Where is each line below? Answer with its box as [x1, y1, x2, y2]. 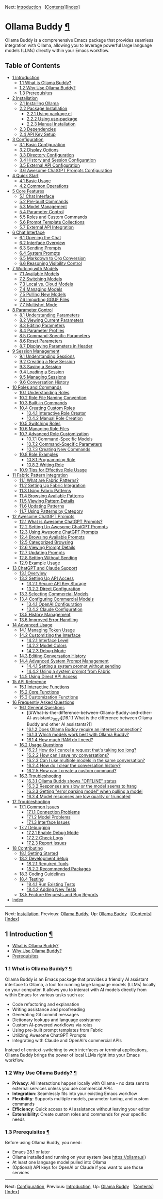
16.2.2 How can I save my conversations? [26, 752, 109, 758]
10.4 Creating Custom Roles [19, 405, 75, 411]
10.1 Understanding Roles [19, 389, 69, 395]
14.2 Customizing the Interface [19, 632, 81, 638]
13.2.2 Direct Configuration [26, 586, 81, 591]
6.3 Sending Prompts [19, 245, 62, 251]
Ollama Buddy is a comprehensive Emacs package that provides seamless [5, 37, 154, 43]
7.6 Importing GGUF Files [19, 296, 69, 302]
